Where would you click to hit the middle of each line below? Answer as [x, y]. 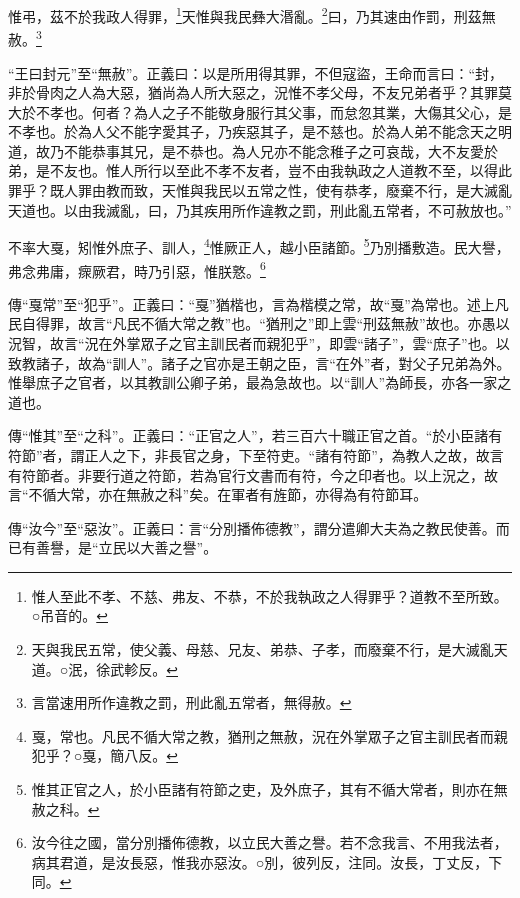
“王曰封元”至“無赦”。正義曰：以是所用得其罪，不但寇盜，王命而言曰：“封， [256, 72]
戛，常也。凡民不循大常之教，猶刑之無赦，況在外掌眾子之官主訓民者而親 [269, 735]
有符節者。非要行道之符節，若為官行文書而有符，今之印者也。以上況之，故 [253, 474]
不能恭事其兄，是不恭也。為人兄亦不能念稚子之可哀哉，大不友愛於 [280, 150]
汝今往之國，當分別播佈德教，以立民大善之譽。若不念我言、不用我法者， [269, 842]
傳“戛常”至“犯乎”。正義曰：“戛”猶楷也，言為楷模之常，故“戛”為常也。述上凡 [258, 303]
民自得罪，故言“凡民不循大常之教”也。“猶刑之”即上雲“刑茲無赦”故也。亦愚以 [259, 323]
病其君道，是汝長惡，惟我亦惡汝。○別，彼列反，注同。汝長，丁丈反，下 [267, 861]
